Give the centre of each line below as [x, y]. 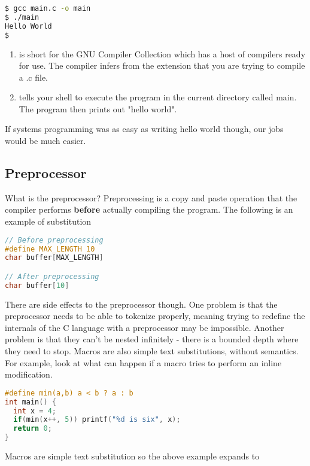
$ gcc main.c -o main [48, 8]
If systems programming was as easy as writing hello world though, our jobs [144, 129]
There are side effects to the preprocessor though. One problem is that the [141, 304]
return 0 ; [33, 429]
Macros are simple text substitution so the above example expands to [132, 456]
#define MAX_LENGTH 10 [50, 249]
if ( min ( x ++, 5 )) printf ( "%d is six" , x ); [97, 420]
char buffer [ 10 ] [37, 285]
